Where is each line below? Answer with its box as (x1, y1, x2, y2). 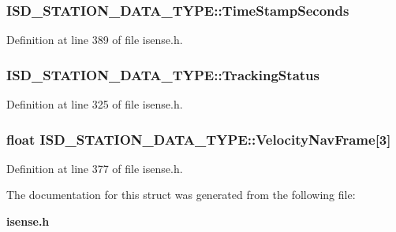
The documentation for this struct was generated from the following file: (6, 186, 356, 203)
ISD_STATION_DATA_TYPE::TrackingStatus (6, 64, 319, 84)
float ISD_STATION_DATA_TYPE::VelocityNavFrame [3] (6, 129, 391, 149)
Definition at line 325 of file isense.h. (6, 96, 183, 112)
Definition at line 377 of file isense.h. (6, 160, 183, 176)
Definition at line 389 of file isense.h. (6, 31, 183, 48)
